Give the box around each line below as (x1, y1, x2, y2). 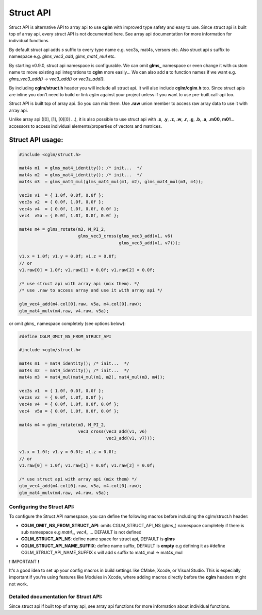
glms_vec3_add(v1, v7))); (119, 240, 180, 245)
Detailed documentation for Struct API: (9, 593, 103, 600)
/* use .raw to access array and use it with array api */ (19, 288, 163, 293)
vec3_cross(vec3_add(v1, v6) (78, 429, 147, 434)
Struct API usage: (9, 136, 64, 144)
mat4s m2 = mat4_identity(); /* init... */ (19, 367, 130, 373)
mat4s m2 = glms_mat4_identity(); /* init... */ (19, 172, 143, 177)
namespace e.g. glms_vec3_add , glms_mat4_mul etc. (9, 53, 116, 59)
